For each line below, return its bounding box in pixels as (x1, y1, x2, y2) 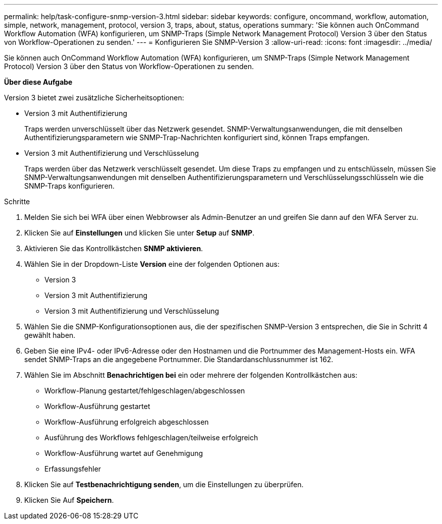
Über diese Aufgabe (4, 78, 73, 86)
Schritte (4, 197, 30, 206)
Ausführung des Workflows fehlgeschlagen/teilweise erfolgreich (44, 433, 258, 442)
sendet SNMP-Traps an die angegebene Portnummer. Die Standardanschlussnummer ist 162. (24, 355, 334, 364)
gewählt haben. (24, 331, 76, 339)
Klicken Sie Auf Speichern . (24, 496, 114, 504)
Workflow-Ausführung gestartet (44, 402, 150, 411)
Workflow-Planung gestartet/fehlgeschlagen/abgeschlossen (44, 386, 245, 395)
